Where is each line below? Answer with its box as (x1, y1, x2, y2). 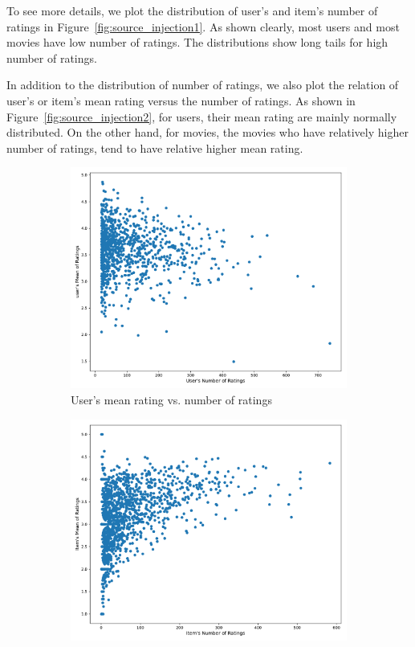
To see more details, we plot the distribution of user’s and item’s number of (6, 2, 378, 18)
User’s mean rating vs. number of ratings (71, 391, 272, 408)
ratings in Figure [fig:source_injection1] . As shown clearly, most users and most (6, 18, 400, 35)
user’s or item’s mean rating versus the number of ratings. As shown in (6, 92, 356, 109)
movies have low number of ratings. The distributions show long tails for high (6, 34, 389, 51)
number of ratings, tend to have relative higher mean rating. (6, 139, 303, 156)
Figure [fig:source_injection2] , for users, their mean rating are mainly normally (6, 108, 397, 125)
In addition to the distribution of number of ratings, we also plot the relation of (6, 76, 399, 93)
